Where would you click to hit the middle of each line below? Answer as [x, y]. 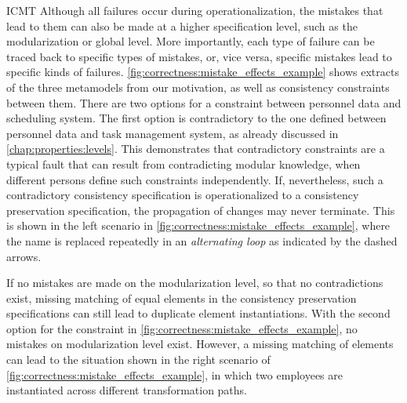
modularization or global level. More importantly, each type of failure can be [191, 41]
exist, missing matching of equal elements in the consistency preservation [182, 298]
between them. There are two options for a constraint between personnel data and [204, 102]
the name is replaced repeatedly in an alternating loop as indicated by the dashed [202, 240]
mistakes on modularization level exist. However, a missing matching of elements [200, 344]
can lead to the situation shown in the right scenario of [138, 359]
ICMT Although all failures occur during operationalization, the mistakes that [195, 10]
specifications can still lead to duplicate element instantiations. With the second [198, 313]
